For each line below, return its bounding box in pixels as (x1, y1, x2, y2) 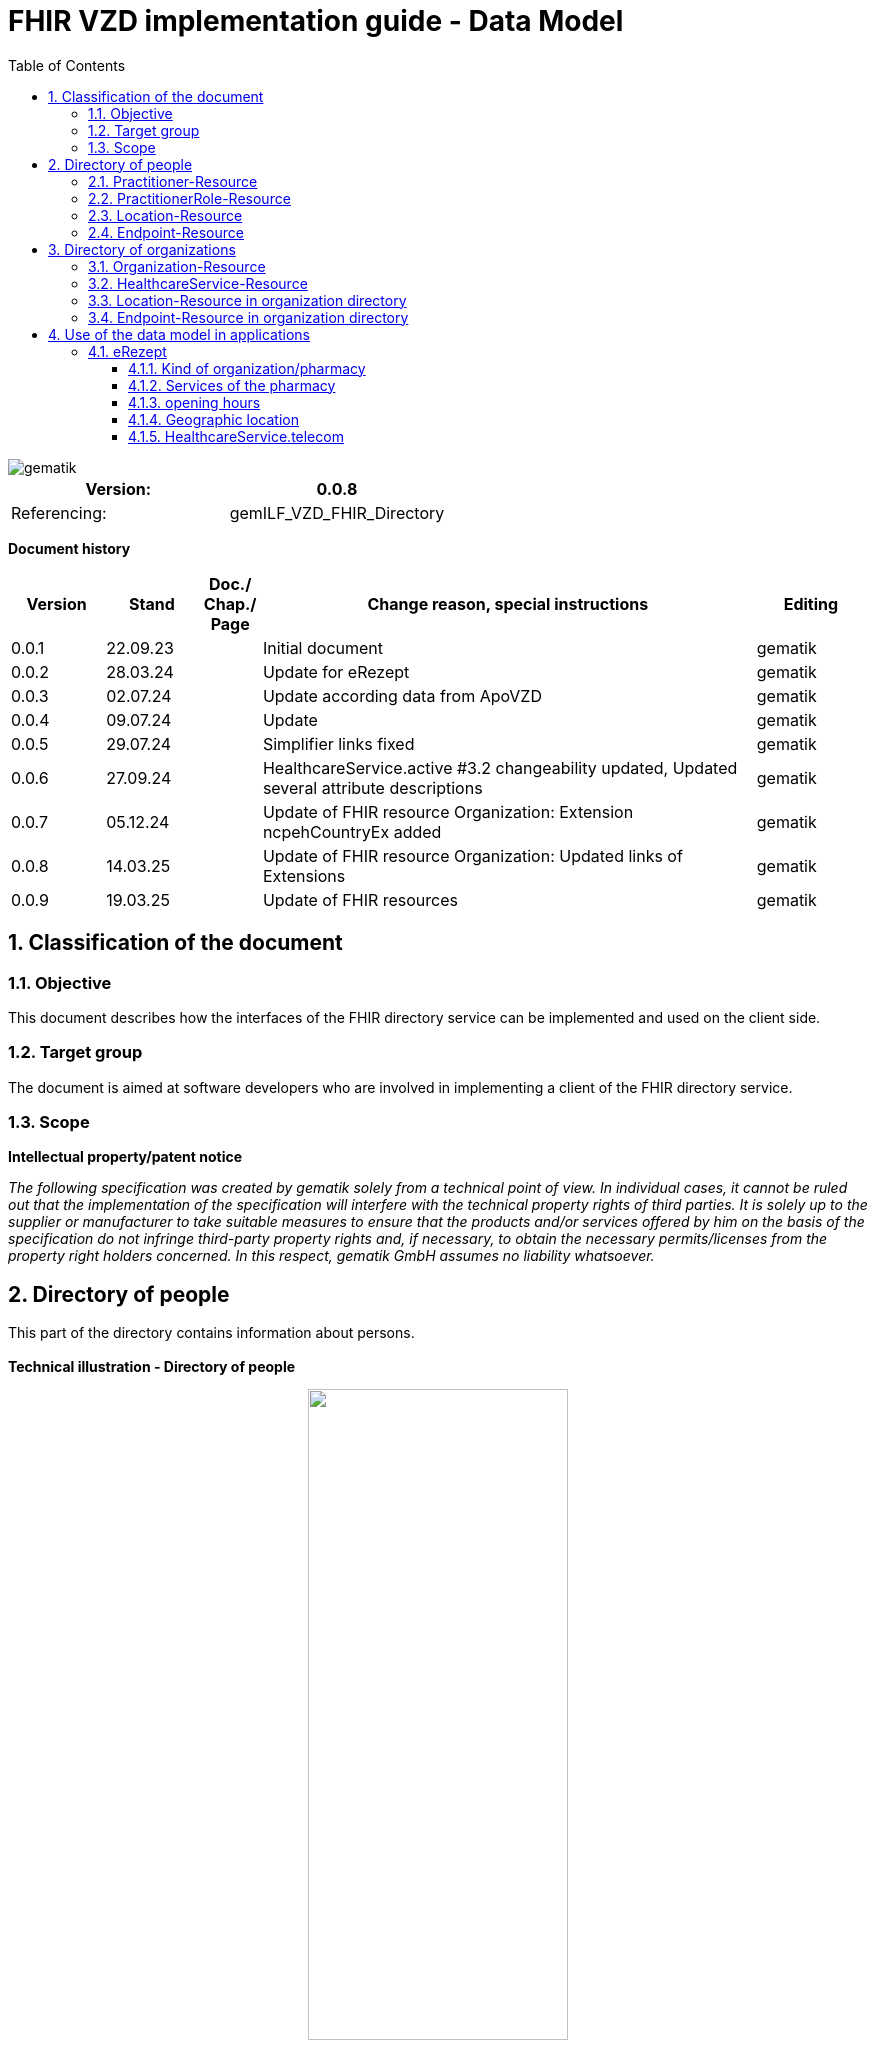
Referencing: (11, 502, 107, 523)
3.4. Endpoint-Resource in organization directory (88, 308, 409, 326)
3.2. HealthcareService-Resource (88, 274, 308, 292)
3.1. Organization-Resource (88, 257, 266, 275)
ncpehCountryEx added (262, 821, 442, 842)
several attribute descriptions (262, 777, 483, 798)
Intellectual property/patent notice (8, 1148, 243, 1166)
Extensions (262, 865, 346, 886)
